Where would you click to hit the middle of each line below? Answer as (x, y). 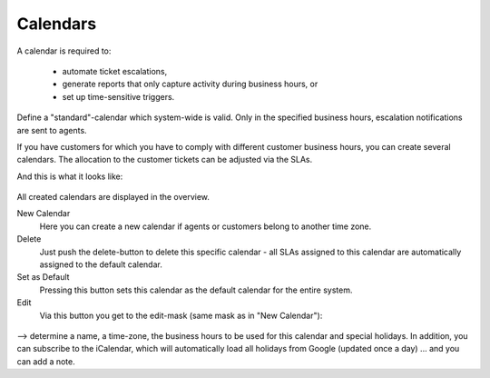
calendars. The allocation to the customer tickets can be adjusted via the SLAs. (165, 160)
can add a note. (46, 361)
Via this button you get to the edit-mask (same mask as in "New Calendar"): (181, 315)
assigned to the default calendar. (101, 264)
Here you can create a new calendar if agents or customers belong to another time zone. (206, 226)
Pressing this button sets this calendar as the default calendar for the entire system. (196, 290)
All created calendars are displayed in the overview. (113, 197)
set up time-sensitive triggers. (118, 96)
